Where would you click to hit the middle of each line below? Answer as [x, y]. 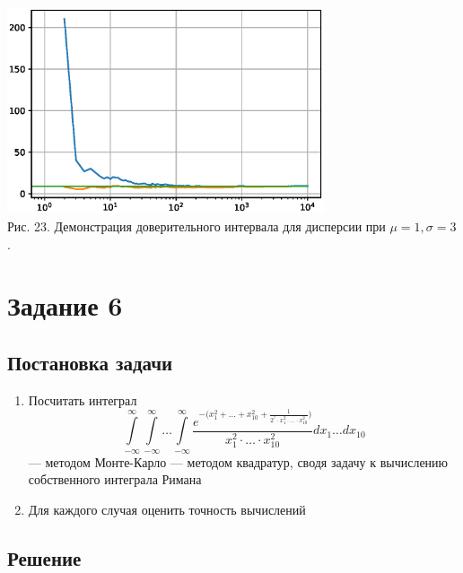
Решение [44, 557]
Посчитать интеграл [83, 399]
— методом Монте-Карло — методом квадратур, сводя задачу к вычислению [238, 461]
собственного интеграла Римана [115, 479]
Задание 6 [65, 305]
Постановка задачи [90, 362]
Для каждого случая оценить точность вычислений [167, 509]
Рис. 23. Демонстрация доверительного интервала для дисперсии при [197, 226]
